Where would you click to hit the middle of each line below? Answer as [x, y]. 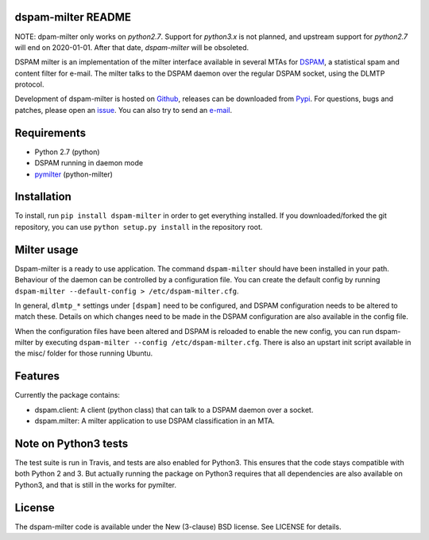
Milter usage [46, 249]
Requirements [50, 132]
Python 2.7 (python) [67, 152]
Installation [43, 197]
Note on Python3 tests [71, 443]
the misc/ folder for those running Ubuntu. [84, 353]
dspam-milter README [73, 17]
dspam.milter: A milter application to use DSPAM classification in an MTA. [155, 421]
